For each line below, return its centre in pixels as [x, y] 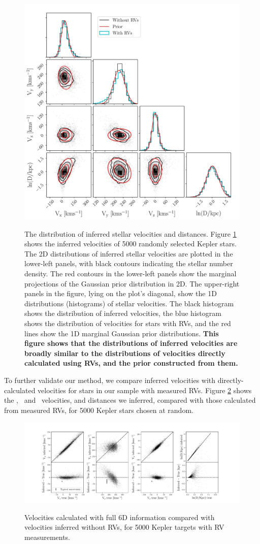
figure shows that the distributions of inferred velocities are [131, 343]
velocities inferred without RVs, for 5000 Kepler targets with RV [124, 527]
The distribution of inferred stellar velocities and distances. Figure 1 [131, 233]
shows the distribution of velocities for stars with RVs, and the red [128, 323]
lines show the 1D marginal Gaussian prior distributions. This [122, 333]
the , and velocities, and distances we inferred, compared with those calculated [130, 400]
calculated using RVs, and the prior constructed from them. [131, 363]
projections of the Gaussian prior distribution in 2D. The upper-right [132, 283]
